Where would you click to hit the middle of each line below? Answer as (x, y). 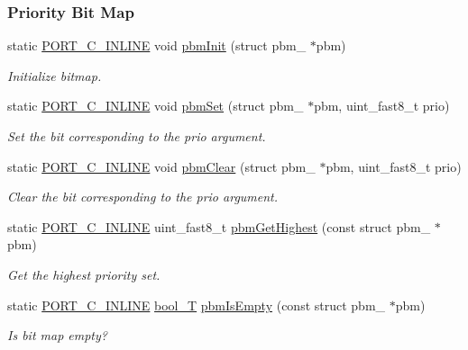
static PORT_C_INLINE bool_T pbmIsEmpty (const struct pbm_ (197, 305)
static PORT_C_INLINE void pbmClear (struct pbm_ (161, 166)
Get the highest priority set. (84, 274)
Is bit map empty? (57, 335)
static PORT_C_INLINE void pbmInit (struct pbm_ (157, 45)
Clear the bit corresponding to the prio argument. (143, 197)
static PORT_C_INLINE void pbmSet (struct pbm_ (156, 106)
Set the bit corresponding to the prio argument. (137, 136)
